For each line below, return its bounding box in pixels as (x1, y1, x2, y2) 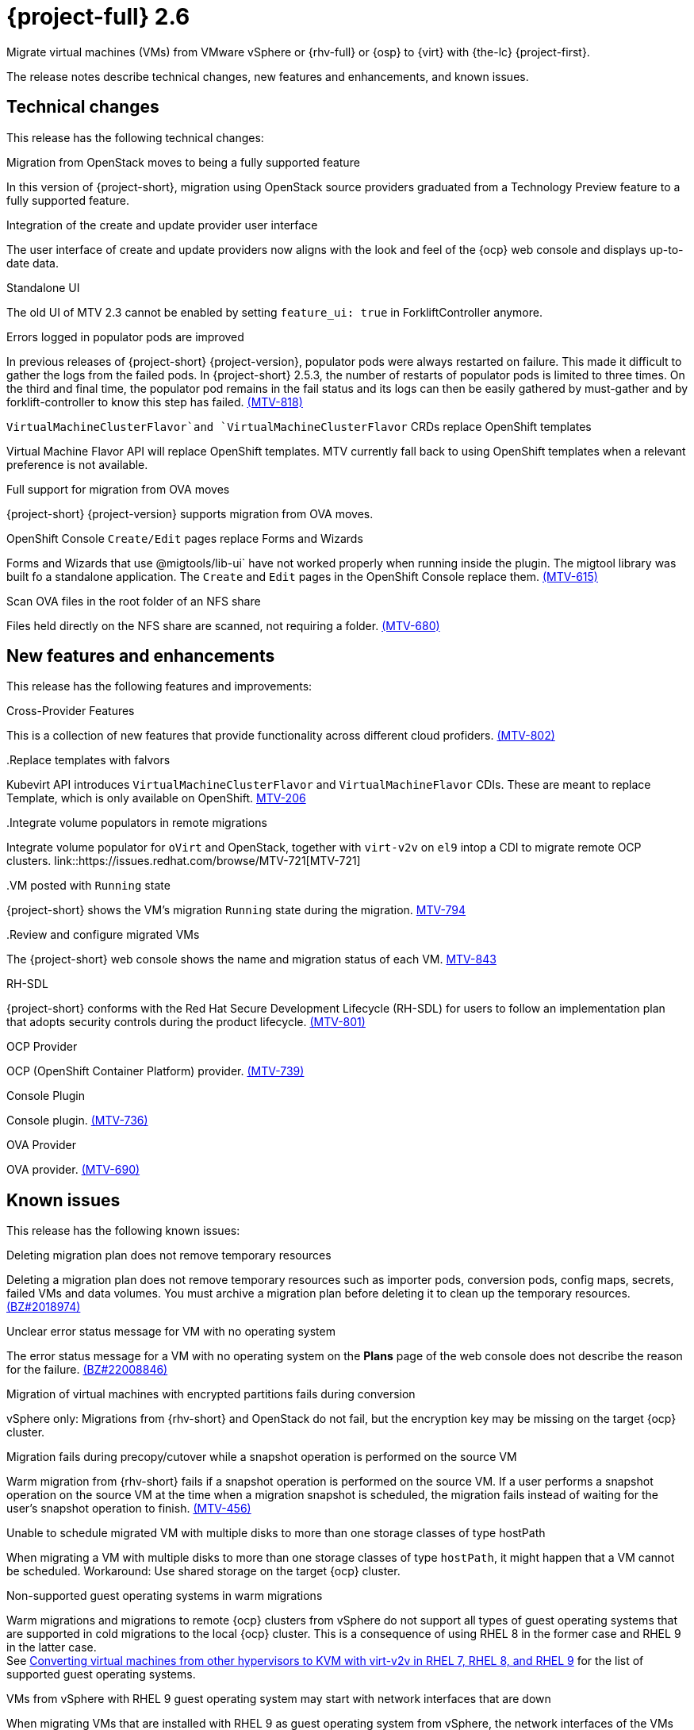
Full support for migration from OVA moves (6, 482, 230, 496)
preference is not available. (6, 457, 148, 471)
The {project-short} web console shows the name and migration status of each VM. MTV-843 (6, 952, 497, 967)
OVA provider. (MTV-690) (6, 1163, 140, 1177)
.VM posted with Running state (6, 878, 171, 893)
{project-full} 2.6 (6, 3, 190, 30)
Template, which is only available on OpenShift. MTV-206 (6, 791, 306, 805)
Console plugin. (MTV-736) (6, 1113, 148, 1128)
